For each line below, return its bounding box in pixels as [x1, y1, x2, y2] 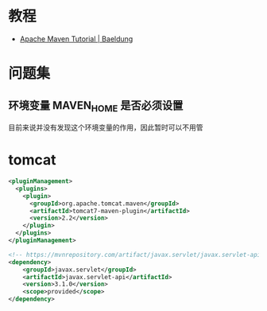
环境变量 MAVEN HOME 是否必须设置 [8, 99, 184, 114]
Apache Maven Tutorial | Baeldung [19, 33, 133, 44]
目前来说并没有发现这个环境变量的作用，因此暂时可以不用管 [8, 122, 203, 132]
